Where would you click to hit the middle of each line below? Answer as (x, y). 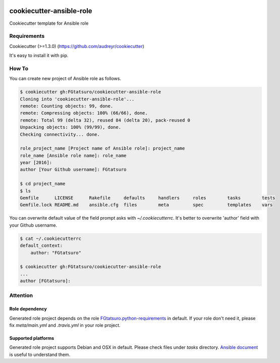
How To (19, 68)
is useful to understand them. (40, 354)
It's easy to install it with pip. (39, 56)
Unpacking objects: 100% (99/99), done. (70, 127)
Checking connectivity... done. (60, 134)
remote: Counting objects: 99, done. (67, 106)
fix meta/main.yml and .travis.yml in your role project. (65, 325)
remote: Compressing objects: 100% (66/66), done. (84, 113)
